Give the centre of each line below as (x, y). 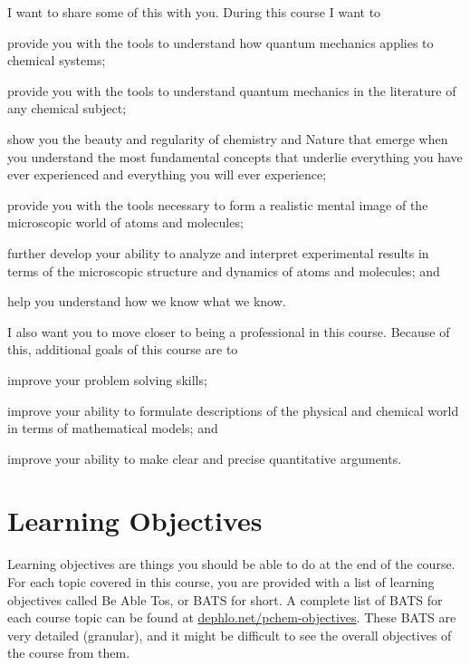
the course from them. (69, 653)
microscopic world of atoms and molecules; (125, 222)
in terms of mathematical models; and (113, 428)
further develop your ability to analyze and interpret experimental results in (218, 252)
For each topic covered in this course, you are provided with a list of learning (221, 582)
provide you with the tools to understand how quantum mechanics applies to (221, 42)
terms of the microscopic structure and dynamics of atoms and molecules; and (224, 270)
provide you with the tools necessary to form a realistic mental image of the (218, 204)
